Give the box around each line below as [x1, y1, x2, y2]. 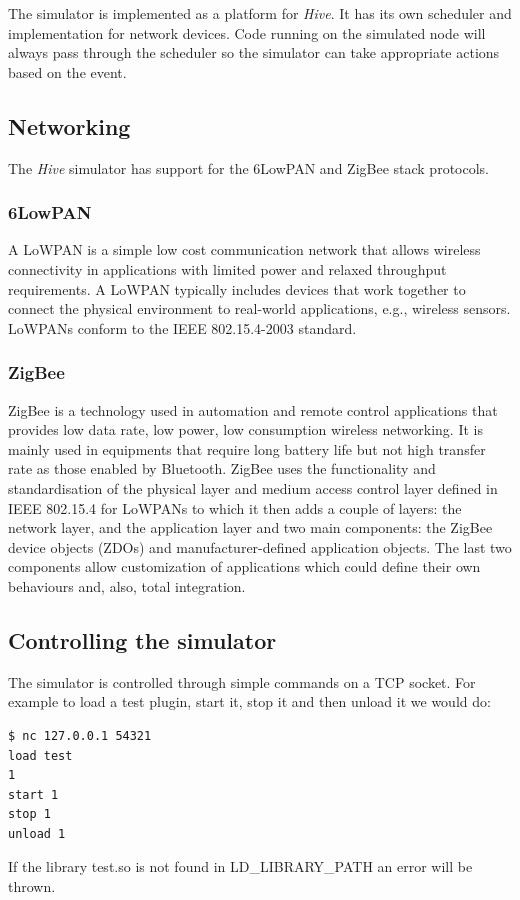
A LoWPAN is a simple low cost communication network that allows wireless [8, 239, 481, 260]
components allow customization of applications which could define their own [8, 556, 481, 577]
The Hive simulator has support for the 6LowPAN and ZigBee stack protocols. [8, 157, 489, 178]
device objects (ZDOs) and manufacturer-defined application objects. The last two [8, 536, 512, 557]
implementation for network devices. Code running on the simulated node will [8, 22, 486, 43]
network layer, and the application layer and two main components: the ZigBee [8, 517, 493, 538]
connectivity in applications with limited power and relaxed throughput [8, 258, 447, 279]
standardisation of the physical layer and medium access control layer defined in [8, 477, 498, 498]
